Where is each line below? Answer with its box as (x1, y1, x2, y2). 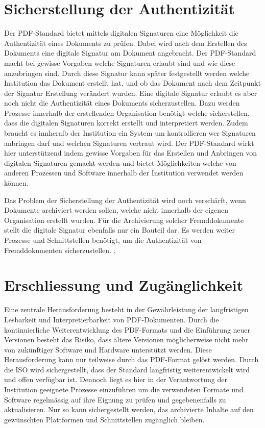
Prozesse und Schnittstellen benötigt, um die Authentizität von (4, 235, 202, 245)
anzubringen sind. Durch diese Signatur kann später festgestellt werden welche (4, 67, 250, 78)
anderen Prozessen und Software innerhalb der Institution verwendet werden (4, 167, 244, 178)
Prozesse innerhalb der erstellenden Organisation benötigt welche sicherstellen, (4, 107, 250, 118)
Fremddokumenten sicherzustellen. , (4, 244, 116, 255)
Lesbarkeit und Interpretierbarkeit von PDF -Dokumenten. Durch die (4, 314, 219, 324)
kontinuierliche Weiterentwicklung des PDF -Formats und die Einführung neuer (4, 324, 251, 335)
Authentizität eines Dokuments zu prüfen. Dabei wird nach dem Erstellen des (4, 37, 247, 48)
